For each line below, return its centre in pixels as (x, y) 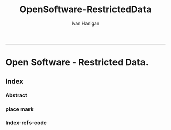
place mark (20, 109)
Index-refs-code (26, 123)
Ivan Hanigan (85, 23)
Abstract (17, 95)
